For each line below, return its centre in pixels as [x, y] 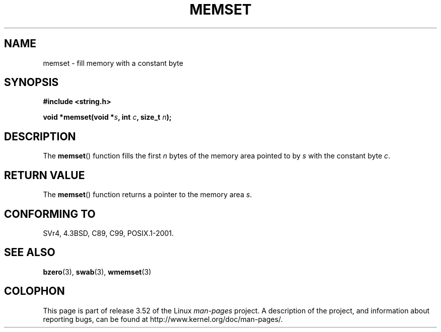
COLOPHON [34, 291]
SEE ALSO [30, 253]
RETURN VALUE [45, 175]
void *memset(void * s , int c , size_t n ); [107, 117]
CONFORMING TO [50, 214]
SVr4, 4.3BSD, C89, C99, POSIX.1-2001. [108, 233]
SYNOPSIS [31, 82]
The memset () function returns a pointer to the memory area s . [148, 195]
